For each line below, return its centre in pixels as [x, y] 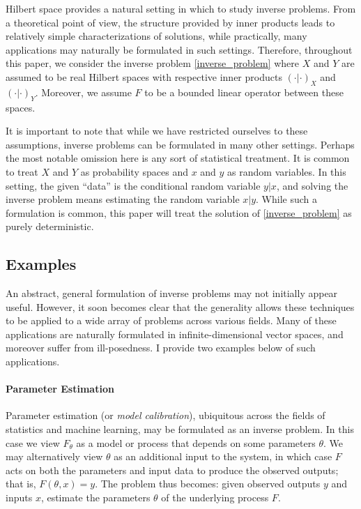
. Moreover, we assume [83, 92]
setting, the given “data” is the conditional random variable [133, 185]
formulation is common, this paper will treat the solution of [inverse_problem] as [179, 212]
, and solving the [312, 185]
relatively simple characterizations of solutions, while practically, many [156, 36]
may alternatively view [54, 456]
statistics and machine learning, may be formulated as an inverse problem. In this [180, 429]
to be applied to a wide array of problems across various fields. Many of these [171, 320]
